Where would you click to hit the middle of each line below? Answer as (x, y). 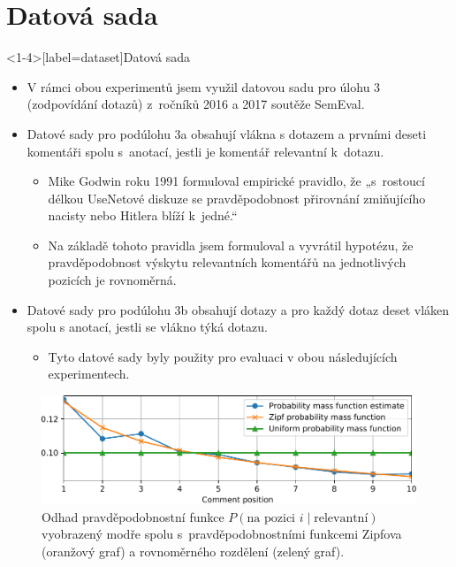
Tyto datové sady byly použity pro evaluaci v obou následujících (223, 356)
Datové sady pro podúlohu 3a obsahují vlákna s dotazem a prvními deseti (227, 133)
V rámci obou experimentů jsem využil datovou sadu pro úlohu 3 (204, 86)
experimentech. (89, 374)
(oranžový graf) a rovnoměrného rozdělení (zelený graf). (193, 551)
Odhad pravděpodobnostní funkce (133, 516)
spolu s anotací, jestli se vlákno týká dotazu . (147, 327)
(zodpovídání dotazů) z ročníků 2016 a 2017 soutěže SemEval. (196, 104)
